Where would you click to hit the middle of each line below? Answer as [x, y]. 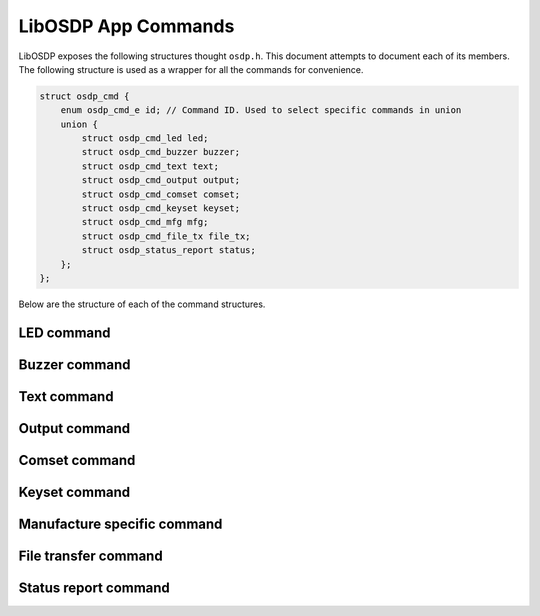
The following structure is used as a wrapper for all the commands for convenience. [191, 69]
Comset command [77, 460]
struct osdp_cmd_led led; [145, 138]
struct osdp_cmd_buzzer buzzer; [160, 152]
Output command [74, 428]
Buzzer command [74, 364]
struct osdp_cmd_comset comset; [160, 194]
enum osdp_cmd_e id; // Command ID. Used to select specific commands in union [261, 110]
